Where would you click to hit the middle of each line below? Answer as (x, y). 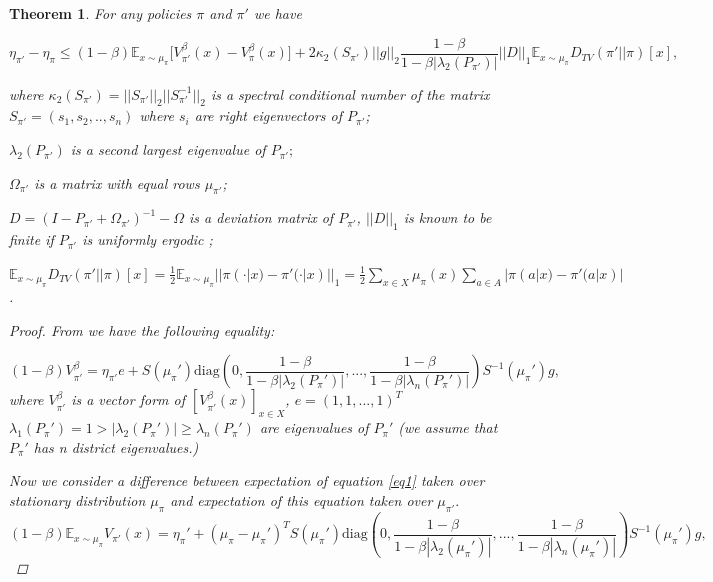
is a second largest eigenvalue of (168, 149)
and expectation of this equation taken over (301, 500)
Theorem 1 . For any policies (100, 13)
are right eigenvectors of (268, 115)
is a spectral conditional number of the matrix (350, 93)
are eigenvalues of (314, 427)
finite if (31, 239)
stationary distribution (77, 500)
